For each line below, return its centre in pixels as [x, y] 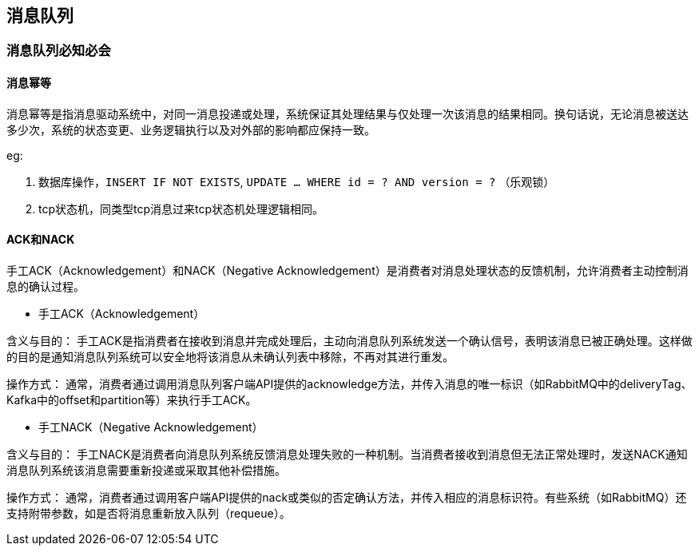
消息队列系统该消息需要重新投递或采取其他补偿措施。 [146, 470]
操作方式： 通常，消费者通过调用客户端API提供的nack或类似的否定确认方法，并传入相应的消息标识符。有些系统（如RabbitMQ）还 [347, 497]
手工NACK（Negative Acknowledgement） [151, 427]
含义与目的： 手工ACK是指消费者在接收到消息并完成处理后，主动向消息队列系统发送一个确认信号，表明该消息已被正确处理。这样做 [349, 340]
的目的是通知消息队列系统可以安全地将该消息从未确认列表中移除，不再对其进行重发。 [230, 356]
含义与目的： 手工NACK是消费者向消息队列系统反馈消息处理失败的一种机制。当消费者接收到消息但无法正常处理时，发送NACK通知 [347, 454]
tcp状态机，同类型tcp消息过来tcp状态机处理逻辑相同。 [181, 208]
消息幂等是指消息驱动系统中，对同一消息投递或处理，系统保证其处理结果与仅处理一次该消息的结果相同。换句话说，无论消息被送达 [348, 113]
